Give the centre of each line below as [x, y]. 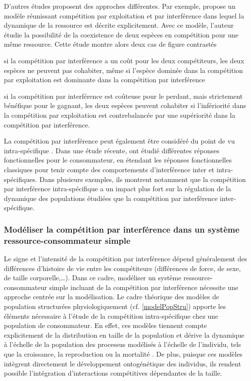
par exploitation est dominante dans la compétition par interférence [105, 80]
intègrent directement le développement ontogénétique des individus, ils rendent [123, 363]
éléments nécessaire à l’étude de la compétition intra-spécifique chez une [111, 316]
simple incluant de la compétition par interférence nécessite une [144, 287]
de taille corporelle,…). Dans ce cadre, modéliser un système [93, 278]
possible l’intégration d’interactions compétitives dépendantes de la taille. [113, 373]
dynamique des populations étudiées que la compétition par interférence [111, 198]
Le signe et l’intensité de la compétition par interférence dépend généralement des [125, 259]
